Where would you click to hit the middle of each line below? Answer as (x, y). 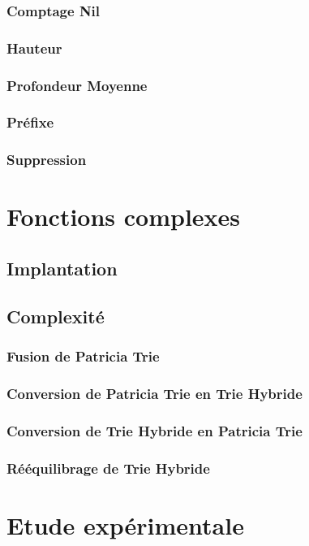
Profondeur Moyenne (77, 85)
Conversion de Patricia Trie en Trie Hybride (154, 393)
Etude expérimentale (125, 524)
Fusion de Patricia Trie (83, 356)
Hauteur (34, 48)
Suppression (47, 160)
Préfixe (30, 122)
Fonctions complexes (124, 217)
